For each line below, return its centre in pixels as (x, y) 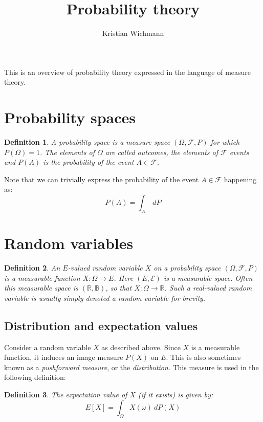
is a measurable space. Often (208, 277)
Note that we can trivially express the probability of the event (102, 179)
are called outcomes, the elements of (162, 152)
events (239, 152)
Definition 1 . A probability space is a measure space (87, 142)
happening (240, 179)
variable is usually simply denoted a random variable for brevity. (105, 298)
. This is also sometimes (203, 357)
